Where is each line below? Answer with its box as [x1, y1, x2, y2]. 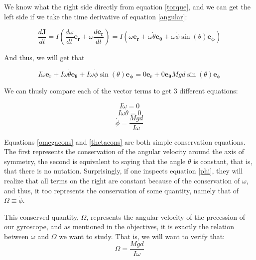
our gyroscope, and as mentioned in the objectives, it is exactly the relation [4, 221, 235, 232]
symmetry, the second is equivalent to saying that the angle [4, 156, 186, 166]
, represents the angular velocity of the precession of [86, 211, 245, 222]
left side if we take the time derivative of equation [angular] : [4, 11, 187, 21]
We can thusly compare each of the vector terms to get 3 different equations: [4, 86, 238, 96]
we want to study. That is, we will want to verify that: [59, 231, 225, 241]
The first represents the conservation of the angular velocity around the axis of [4, 146, 245, 157]
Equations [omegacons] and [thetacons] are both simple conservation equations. [4, 136, 246, 147]
